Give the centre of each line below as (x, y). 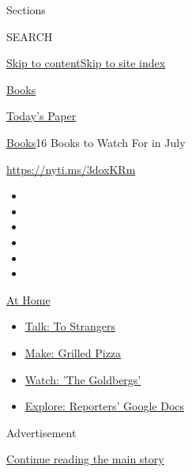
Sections (26, 9)
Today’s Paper (41, 116)
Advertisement (41, 432)
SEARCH (30, 36)
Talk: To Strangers (70, 326)
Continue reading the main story (85, 459)
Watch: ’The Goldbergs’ (83, 379)
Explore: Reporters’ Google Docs (105, 406)
